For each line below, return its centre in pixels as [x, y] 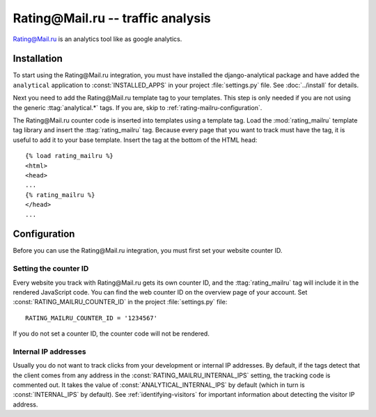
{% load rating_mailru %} [70, 156]
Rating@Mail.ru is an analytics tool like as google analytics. [97, 39]
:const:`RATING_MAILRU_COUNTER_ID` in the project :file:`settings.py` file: [120, 302]
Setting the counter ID [51, 269]
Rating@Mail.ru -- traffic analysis [112, 18]
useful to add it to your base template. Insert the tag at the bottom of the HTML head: [135, 140]
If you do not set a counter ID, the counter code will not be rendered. [111, 333]
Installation [38, 59]
